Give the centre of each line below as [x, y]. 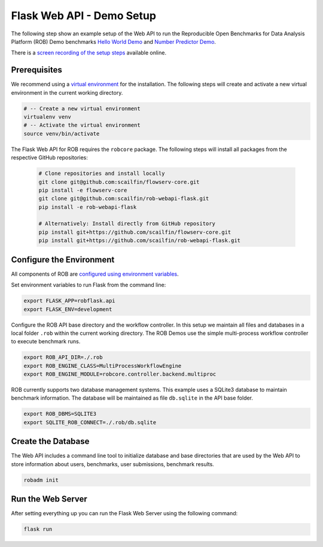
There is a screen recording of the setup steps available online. [89, 53]
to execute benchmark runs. [46, 342]
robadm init [41, 480]
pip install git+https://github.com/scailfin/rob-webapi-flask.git [140, 241]
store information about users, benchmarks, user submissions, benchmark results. [113, 464]
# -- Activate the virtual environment [82, 125]
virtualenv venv [48, 117]
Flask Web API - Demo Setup [84, 16]
